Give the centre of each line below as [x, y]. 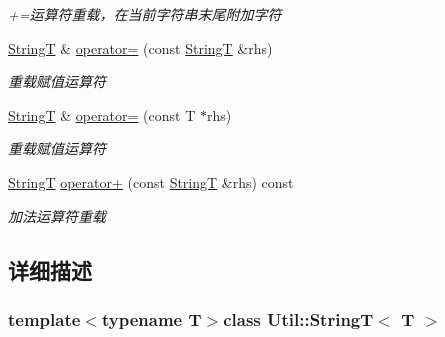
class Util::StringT [298, 318]
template [44, 318]
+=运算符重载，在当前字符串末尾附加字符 [145, 14]
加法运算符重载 [57, 215]
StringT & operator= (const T [102, 114]
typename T [151, 318]
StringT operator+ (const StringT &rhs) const [151, 181]
